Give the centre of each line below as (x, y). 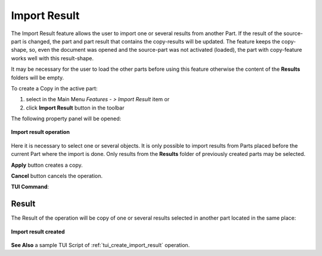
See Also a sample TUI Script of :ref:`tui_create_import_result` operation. (100, 245)
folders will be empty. (38, 77)
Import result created (38, 232)
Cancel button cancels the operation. (57, 176)
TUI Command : (30, 187)
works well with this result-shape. (52, 58)
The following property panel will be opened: (66, 118)
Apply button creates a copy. (47, 165)
